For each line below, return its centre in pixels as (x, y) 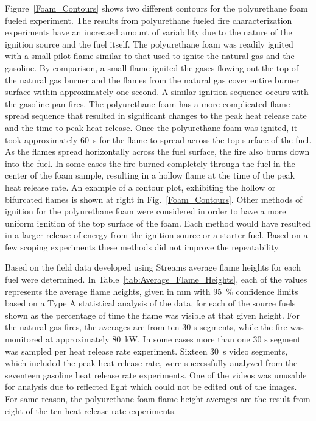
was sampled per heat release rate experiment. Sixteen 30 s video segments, (146, 351)
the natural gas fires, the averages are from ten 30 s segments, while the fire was (154, 327)
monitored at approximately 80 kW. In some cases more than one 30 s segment (153, 339)
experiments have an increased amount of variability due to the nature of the (149, 32)
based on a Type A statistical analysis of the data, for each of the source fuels (150, 303)
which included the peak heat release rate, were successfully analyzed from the (151, 363)
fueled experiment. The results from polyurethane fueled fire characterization (149, 20)
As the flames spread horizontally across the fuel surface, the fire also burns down (157, 151)
